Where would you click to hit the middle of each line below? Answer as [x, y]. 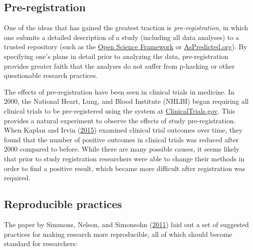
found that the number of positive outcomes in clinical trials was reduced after [121, 139]
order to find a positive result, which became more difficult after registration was [125, 168]
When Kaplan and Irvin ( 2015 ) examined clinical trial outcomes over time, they [123, 130]
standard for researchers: [41, 243]
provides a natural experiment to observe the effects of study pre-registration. [120, 120]
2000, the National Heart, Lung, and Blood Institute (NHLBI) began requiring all [126, 101]
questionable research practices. [51, 75]
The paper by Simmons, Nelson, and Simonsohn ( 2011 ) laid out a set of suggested [126, 224]
